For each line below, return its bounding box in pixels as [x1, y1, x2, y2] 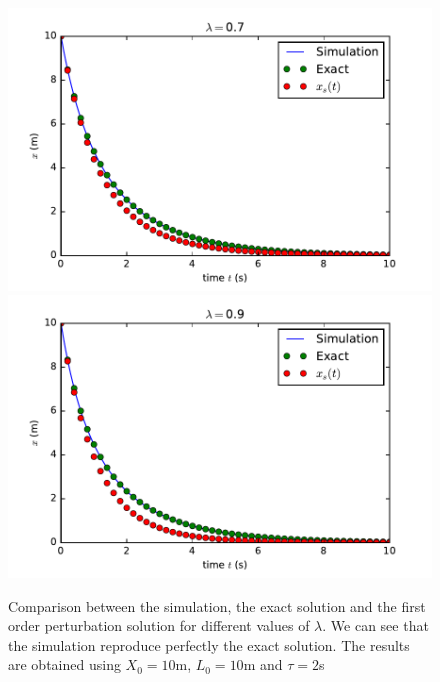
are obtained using [8, 654, 121, 675]
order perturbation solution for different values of [8, 615, 310, 636]
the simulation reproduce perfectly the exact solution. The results [8, 634, 410, 655]
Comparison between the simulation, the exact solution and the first [8, 595, 426, 616]
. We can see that [322, 615, 429, 636]
